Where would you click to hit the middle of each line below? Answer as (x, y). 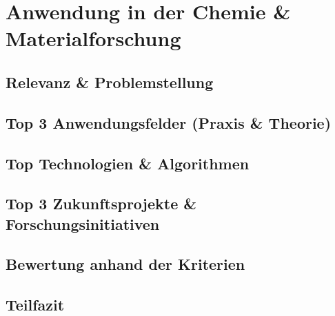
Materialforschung (93, 38)
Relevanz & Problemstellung (110, 82)
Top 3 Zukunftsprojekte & (101, 203)
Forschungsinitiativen (83, 223)
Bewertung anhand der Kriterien (125, 264)
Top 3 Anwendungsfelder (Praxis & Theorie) (169, 122)
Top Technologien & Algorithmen (128, 163)
